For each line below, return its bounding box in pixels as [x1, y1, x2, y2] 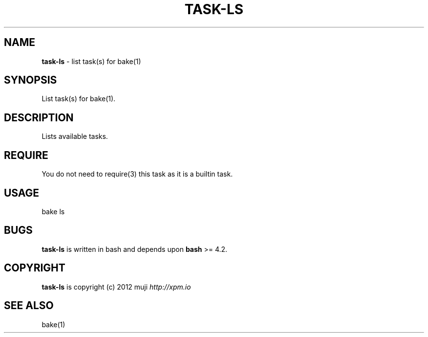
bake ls [42, 207, 65, 216]
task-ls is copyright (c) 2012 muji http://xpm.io [42, 282, 191, 291]
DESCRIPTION [4, 111, 74, 124]
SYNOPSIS [4, 74, 57, 87]
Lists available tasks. [42, 132, 108, 141]
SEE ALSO [4, 299, 54, 312]
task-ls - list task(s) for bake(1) [42, 57, 141, 66]
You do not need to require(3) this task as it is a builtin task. [42, 170, 233, 179]
